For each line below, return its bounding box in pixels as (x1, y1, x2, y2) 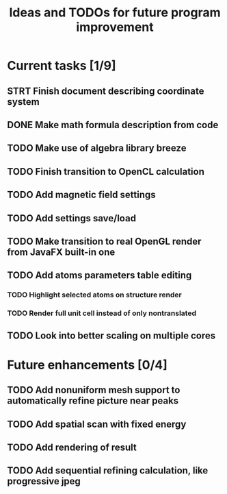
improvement (76, 19, 154, 35)
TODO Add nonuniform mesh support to (7, 384, 181, 396)
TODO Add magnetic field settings (7, 189, 156, 201)
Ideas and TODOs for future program (9, 5, 221, 21)
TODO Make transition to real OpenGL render (7, 235, 202, 247)
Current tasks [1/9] (7, 58, 116, 73)
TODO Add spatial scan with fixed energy (7, 418, 187, 430)
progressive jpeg (7, 476, 81, 487)
